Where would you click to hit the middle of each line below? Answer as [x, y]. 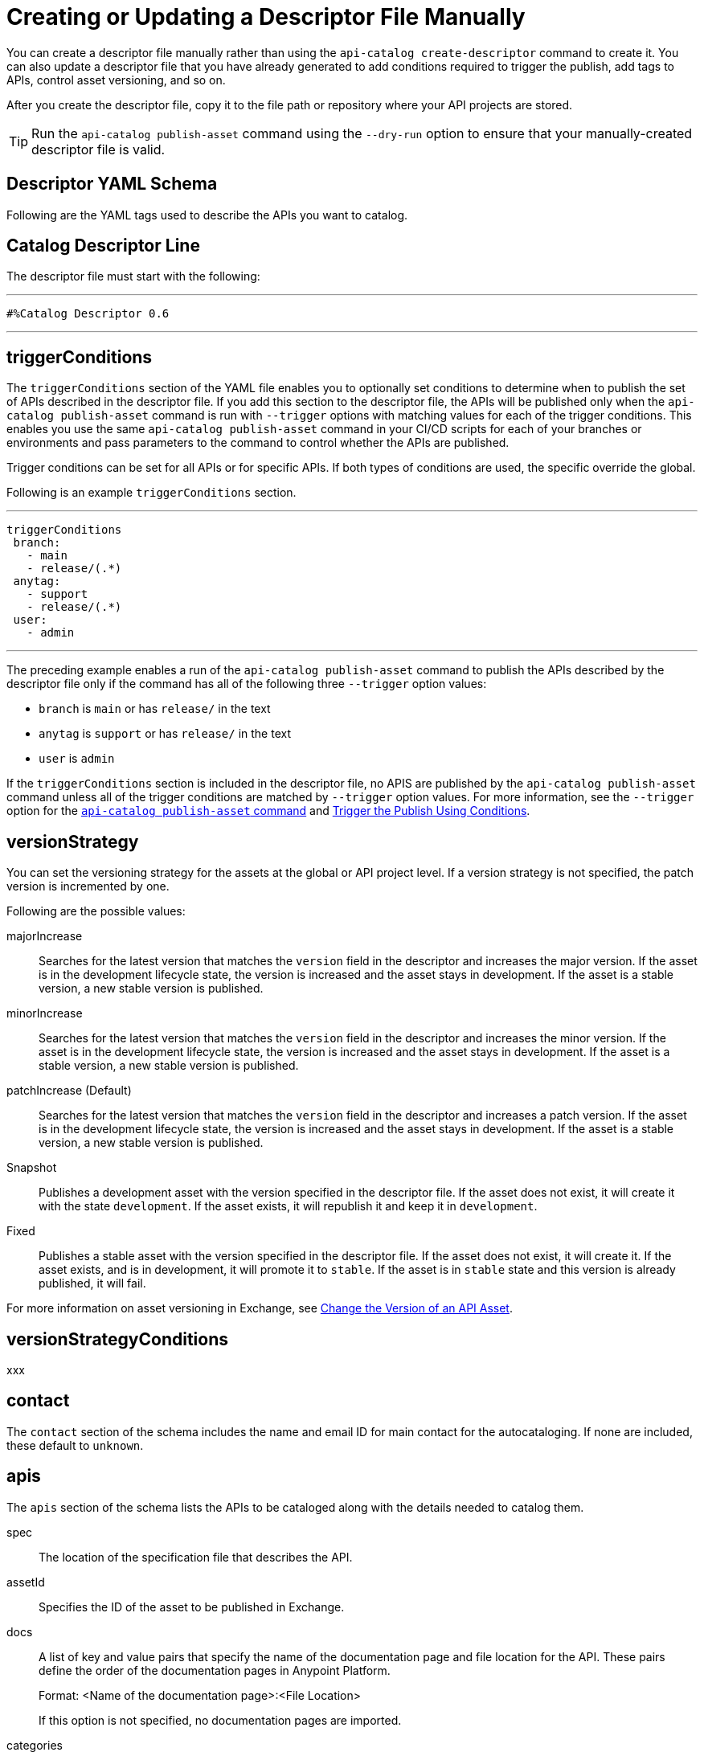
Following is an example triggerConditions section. [151, 493]
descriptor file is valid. [98, 149]
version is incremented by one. [88, 886]
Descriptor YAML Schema [112, 184]
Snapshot [32, 1168]
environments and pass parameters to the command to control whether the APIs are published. [258, 443]
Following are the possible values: [96, 911]
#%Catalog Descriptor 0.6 [88, 314]
